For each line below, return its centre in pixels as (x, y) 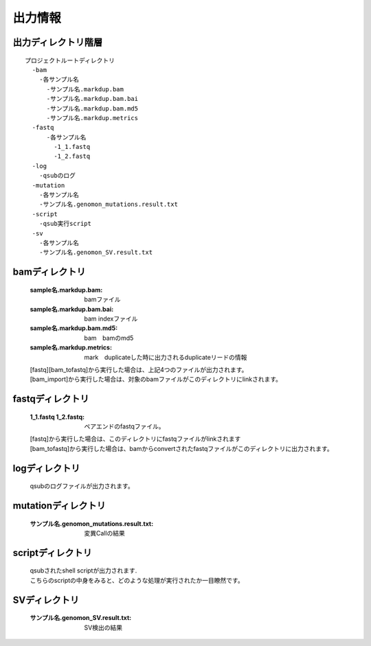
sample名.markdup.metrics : (71, 347)
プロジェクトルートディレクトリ (70, 60)
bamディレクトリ (49, 272)
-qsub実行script (65, 224)
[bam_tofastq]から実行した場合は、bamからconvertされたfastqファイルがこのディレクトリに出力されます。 (181, 448)
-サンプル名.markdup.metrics (92, 118)
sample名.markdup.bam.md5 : (74, 328)
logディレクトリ (46, 468)
